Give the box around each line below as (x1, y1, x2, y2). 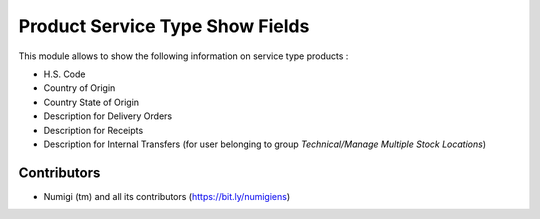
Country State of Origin (43, 96, 140, 108)
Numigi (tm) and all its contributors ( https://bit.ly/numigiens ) (43, 190, 291, 202)
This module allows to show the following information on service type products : (18, 50, 349, 62)
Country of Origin (43, 82, 116, 94)
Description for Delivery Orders (43, 110, 173, 122)
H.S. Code (43, 68, 86, 80)
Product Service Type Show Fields (18, 15, 310, 37)
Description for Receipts (43, 124, 144, 136)
